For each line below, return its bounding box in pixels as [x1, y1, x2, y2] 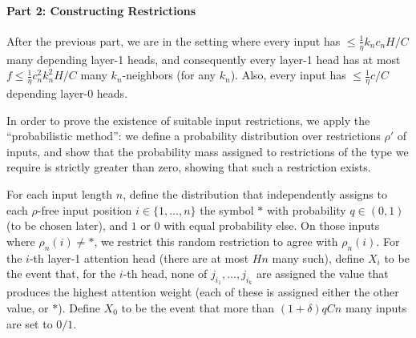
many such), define [272, 249, 365, 266]
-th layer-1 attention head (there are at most [29, 249, 249, 266]
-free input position [37, 201, 132, 218]
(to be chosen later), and [6, 217, 128, 234]
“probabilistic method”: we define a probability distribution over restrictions [6, 127, 381, 144]
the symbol [200, 201, 254, 218]
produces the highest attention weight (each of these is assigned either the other [6, 284, 399, 300]
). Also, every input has [230, 66, 346, 83]
